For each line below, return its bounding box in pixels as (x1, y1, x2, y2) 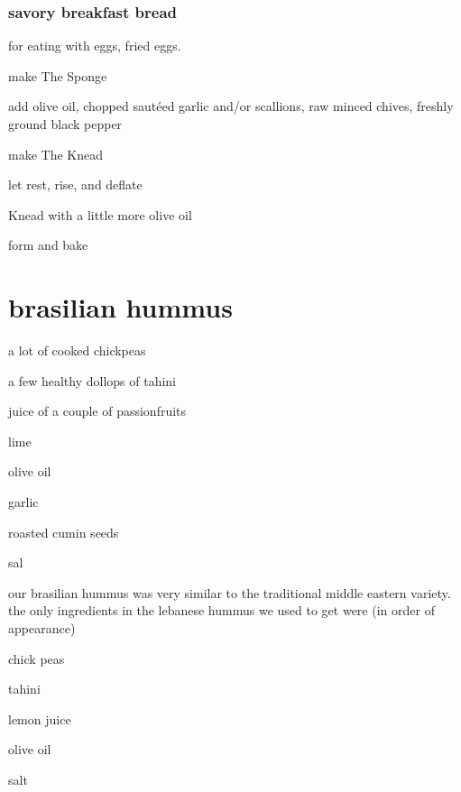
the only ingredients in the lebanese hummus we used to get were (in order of (8, 601, 435, 620)
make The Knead (8, 144, 103, 163)
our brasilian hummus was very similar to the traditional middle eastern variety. (8, 583, 451, 602)
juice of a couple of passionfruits (8, 401, 187, 420)
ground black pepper (8, 115, 123, 133)
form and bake (8, 235, 88, 254)
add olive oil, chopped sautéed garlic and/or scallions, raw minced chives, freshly (8, 97, 454, 115)
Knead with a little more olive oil (8, 205, 192, 224)
